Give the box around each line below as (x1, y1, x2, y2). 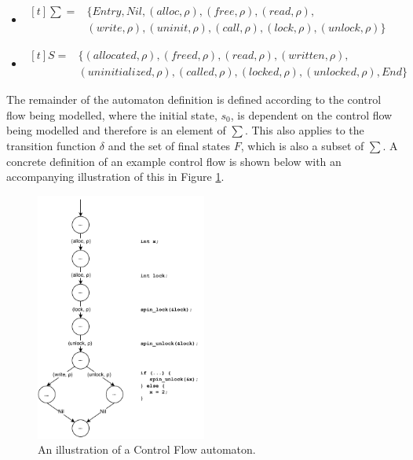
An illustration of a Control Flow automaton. (38, 441, 256, 458)
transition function (6, 137, 97, 153)
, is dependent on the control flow (230, 106, 393, 123)
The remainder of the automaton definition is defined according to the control (6, 91, 382, 108)
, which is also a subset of (240, 137, 364, 153)
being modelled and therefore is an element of (6, 122, 226, 138)
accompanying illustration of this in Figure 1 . (6, 168, 225, 185)
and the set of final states (108, 137, 231, 153)
